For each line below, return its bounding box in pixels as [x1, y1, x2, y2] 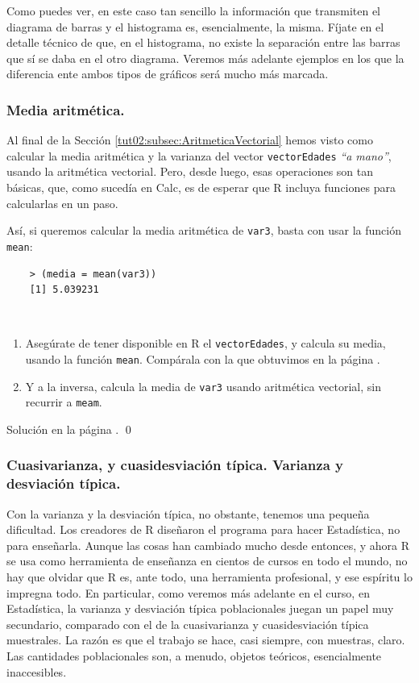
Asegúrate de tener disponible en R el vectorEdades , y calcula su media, [25, 335, 386, 352]
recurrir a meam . [25, 394, 102, 410]
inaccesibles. [6, 663, 67, 680]
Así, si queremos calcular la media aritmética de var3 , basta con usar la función [6, 222, 401, 239]
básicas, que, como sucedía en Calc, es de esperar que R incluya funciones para [6, 179, 396, 196]
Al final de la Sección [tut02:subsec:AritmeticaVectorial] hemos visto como [6, 131, 373, 148]
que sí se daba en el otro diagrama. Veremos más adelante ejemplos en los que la [6, 49, 404, 66]
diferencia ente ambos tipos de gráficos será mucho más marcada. [6, 65, 329, 82]
